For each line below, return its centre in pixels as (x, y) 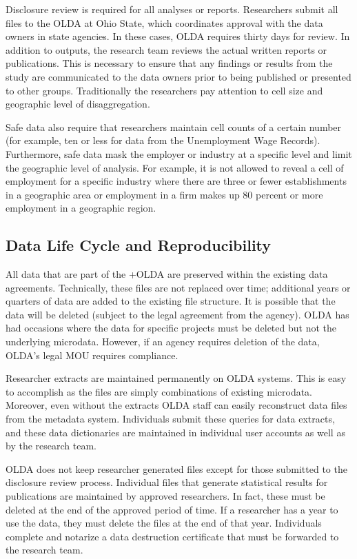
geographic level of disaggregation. (78, 104)
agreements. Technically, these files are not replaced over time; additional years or (178, 287)
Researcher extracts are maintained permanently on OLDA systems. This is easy (176, 378)
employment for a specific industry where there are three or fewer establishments (176, 181)
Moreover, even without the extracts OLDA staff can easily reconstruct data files (176, 405)
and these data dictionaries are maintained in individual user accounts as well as (175, 432)
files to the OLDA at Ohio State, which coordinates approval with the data (164, 22)
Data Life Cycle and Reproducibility (139, 245)
